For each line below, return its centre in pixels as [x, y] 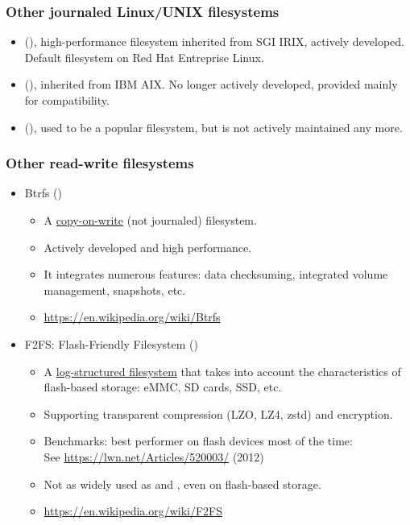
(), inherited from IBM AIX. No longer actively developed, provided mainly [211, 84]
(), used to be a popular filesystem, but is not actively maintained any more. [213, 127]
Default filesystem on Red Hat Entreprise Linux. [144, 57]
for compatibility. [67, 100]
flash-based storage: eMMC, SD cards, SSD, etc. [163, 387]
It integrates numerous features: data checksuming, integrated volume [216, 274]
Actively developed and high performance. [148, 247]
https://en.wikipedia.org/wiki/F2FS [133, 511]
